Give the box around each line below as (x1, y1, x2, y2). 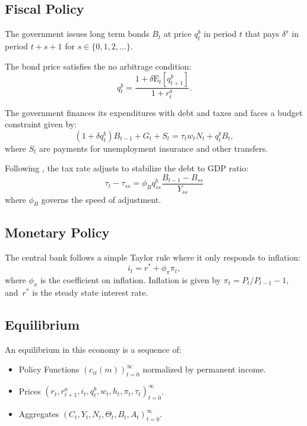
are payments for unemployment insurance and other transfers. (39, 142, 268, 154)
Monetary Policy (5, 223, 110, 241)
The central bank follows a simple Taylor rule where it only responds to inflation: (5, 250, 300, 263)
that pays (245, 27, 280, 40)
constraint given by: (5, 118, 77, 130)
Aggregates (18, 408, 59, 420)
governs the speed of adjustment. (41, 193, 162, 205)
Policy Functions (18, 363, 80, 375)
